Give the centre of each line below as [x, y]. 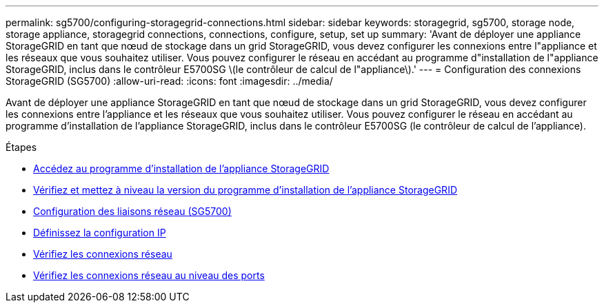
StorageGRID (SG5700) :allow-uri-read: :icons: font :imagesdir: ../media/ [169, 81]
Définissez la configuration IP [100, 233]
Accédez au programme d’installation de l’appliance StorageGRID [181, 168]
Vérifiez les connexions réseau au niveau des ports [149, 275]
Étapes [21, 147]
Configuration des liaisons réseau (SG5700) [132, 211]
